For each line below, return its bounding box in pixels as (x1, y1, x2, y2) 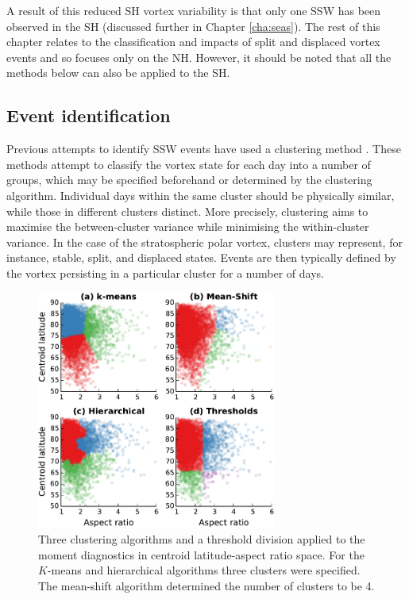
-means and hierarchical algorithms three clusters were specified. (47, 562, 361, 578)
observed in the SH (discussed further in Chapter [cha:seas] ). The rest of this (6, 17, 380, 34)
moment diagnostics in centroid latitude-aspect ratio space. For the (38, 546, 365, 563)
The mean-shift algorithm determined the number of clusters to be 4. (38, 577, 375, 593)
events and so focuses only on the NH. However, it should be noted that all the (6, 48, 392, 65)
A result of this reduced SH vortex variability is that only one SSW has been (6, 2, 381, 18)
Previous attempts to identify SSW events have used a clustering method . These (6, 140, 401, 157)
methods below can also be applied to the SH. (6, 64, 230, 81)
